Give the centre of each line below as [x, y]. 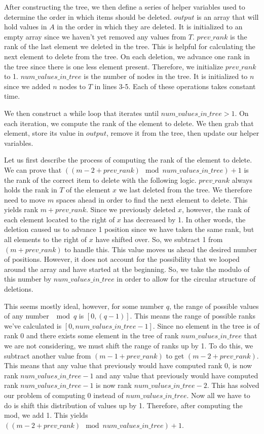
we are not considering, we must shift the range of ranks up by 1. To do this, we [129, 345]
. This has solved [233, 385]
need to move [25, 199]
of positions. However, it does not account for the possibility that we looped [122, 259]
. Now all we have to [218, 395]
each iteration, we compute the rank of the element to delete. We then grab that [129, 123]
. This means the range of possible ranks [193, 316]
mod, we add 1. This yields [46, 415]
